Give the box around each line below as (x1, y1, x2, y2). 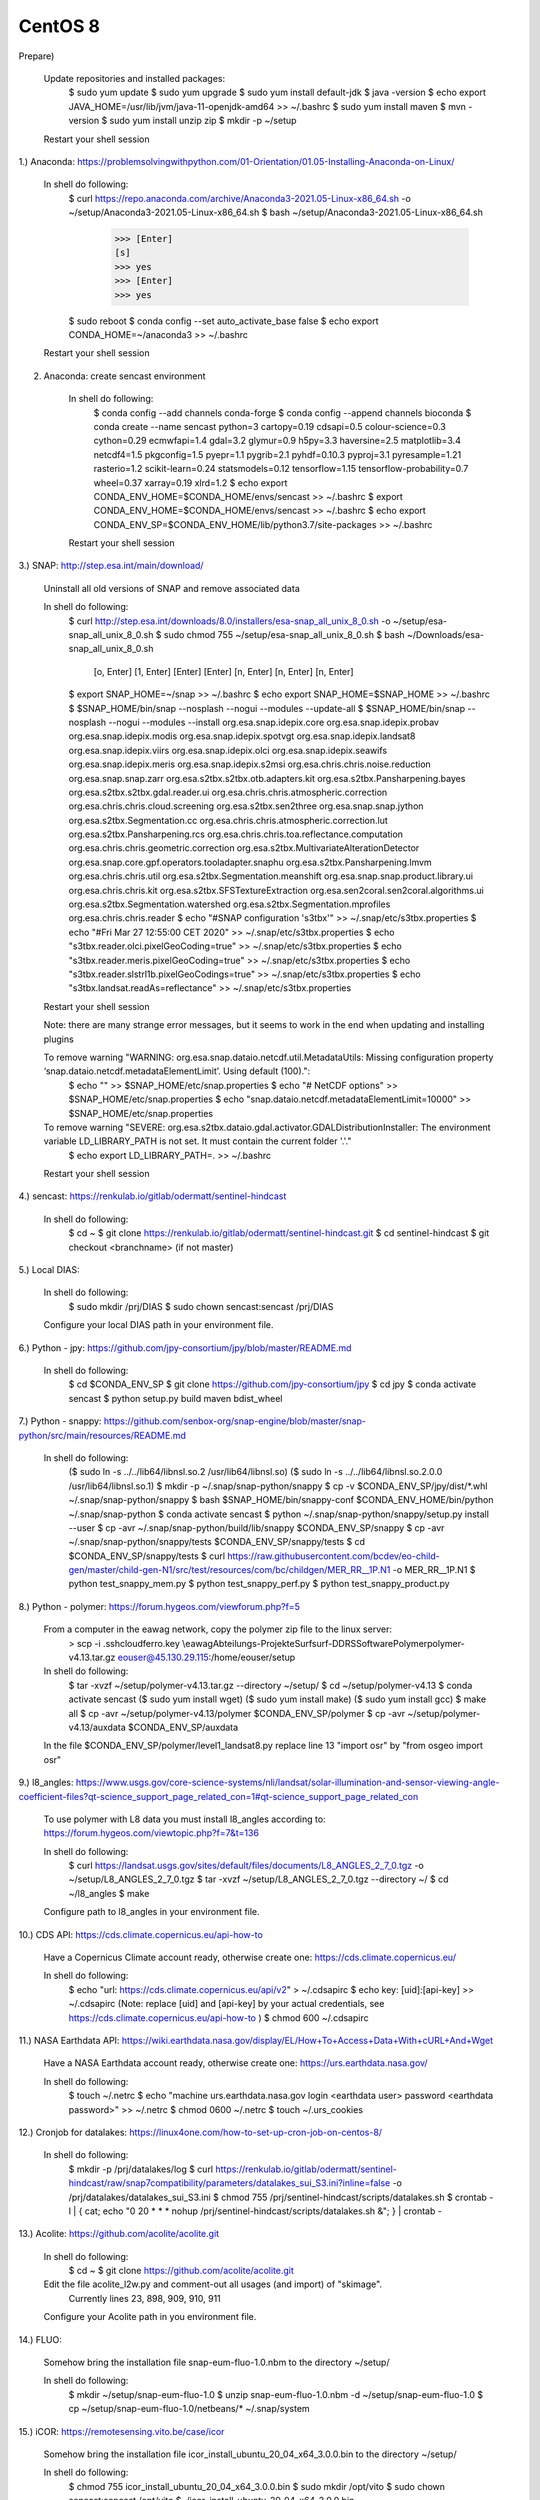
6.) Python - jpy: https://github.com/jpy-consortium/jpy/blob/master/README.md (18, 1341, 352, 1354)
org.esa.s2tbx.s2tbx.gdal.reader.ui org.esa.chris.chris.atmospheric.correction (68, 786, 388, 798)
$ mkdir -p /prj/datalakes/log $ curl (68, 2163, 214, 2175)
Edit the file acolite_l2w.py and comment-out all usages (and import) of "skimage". (43, 2278, 383, 2290)
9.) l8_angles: (18, 1776, 74, 1789)
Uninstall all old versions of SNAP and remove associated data (43, 582, 300, 594)
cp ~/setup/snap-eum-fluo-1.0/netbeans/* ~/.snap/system (68, 2403, 310, 2415)
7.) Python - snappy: (18, 1415, 102, 1427)
